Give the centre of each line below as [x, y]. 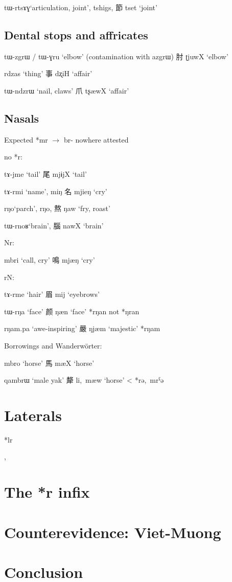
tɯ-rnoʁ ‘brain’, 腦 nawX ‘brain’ [54, 225]
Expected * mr [26, 139]
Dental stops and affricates [76, 34]
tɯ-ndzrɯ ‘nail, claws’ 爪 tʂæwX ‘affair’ [67, 90]
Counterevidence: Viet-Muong [113, 532]
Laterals [33, 415]
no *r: [13, 157]
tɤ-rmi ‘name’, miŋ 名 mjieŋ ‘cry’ [56, 191]
